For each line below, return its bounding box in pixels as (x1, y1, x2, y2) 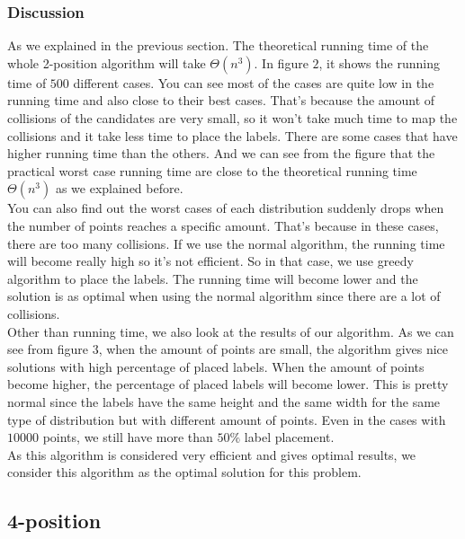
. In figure (254, 53, 309, 72)
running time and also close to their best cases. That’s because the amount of (7, 91, 435, 110)
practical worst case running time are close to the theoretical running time (7, 161, 417, 180)
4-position (7, 507, 102, 535)
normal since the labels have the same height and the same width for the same (7, 392, 441, 411)
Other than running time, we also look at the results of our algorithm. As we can (7, 322, 454, 340)
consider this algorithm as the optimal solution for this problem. (7, 463, 362, 482)
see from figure (7, 340, 88, 358)
